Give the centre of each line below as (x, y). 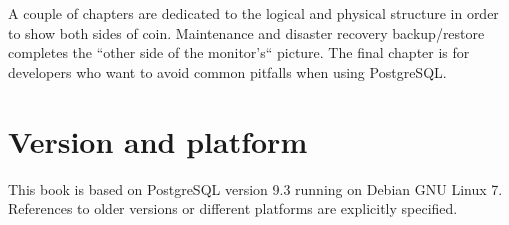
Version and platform (158, 140)
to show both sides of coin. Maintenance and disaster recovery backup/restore (246, 32)
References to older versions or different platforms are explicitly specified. (233, 208)
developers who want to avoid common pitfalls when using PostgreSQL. (227, 71)
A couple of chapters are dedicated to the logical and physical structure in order (253, 13)
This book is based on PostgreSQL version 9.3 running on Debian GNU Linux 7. (255, 188)
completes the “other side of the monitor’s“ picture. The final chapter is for (239, 52)
